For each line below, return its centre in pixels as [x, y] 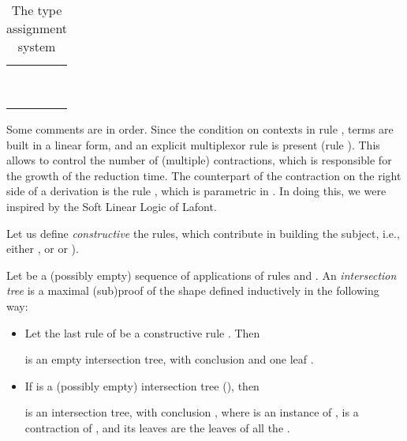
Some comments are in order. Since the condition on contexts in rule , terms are [200, 129]
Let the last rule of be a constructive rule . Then [142, 332]
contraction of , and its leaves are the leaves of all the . [157, 427]
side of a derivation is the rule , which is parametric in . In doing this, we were [196, 191]
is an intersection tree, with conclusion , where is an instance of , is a [192, 412]
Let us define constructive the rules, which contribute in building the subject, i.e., [203, 233]
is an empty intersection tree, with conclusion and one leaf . [169, 359]
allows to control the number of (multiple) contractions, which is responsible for [199, 160]
